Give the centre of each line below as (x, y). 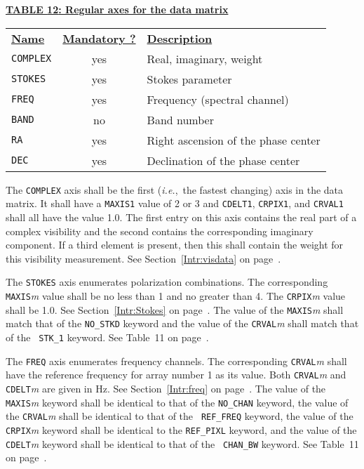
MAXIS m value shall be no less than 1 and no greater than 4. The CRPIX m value (176, 295)
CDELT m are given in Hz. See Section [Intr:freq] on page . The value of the (166, 388)
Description (180, 38)
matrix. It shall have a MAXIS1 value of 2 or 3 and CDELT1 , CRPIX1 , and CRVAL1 (175, 203)
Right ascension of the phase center (234, 140)
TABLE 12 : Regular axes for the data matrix (117, 9)
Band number (180, 119)
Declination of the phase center (223, 160)
